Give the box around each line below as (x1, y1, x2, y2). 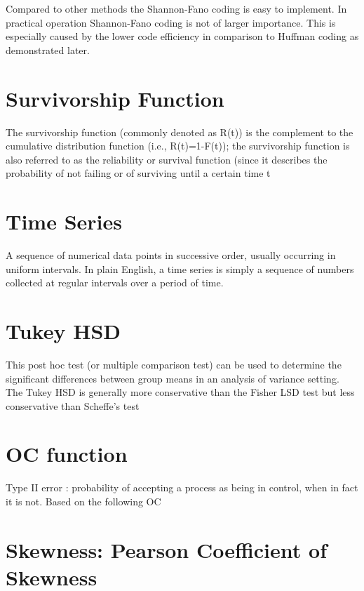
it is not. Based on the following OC (6, 494, 161, 508)
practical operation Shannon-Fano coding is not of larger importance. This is (6, 15, 336, 29)
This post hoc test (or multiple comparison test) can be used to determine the (6, 357, 342, 371)
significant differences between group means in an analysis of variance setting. (6, 371, 339, 385)
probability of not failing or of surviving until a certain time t (6, 166, 271, 180)
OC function (6, 439, 128, 468)
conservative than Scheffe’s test (6, 398, 140, 413)
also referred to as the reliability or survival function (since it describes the (6, 152, 328, 166)
